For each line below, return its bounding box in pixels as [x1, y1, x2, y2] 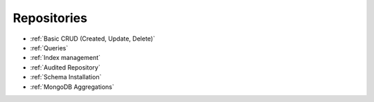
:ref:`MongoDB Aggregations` [30, 83, 114, 91]
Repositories [12, 10, 88, 25]
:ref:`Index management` [30, 54, 100, 62]
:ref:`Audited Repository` [30, 63, 100, 72]
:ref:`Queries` [30, 43, 69, 52]
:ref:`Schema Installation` [30, 73, 102, 81]
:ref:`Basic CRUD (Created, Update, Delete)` [30, 34, 155, 43]
